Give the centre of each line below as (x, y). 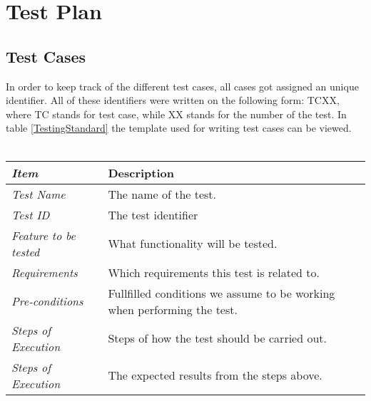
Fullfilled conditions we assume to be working (222, 293)
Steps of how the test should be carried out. (217, 338)
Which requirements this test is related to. (214, 272)
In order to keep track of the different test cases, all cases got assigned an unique (182, 86)
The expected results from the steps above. (215, 375)
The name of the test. (162, 194)
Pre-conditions (47, 301)
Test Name (39, 194)
